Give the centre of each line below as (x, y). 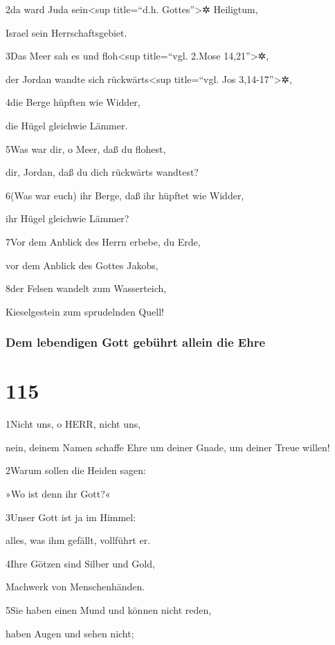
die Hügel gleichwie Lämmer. (67, 125)
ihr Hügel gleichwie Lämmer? (67, 218)
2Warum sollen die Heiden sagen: (76, 470)
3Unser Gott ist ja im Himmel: (71, 517)
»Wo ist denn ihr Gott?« (58, 494)
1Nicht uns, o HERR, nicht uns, (73, 424)
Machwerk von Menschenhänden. (75, 587)
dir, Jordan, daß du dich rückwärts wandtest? (102, 172)
